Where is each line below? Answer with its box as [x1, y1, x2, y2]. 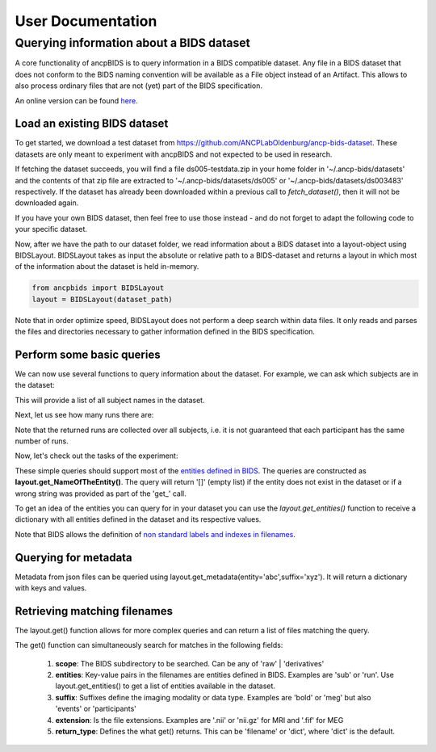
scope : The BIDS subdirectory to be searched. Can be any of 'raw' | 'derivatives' [55, 658, 325, 668]
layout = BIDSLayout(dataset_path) [31, 295, 173, 304]
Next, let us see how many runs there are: [15, 410, 154, 420]
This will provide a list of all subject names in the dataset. [15, 395, 205, 405]
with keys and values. [15, 583, 87, 593]
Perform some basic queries [15, 347, 161, 361]
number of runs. [15, 436, 69, 446]
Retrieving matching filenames [15, 604, 174, 618]
